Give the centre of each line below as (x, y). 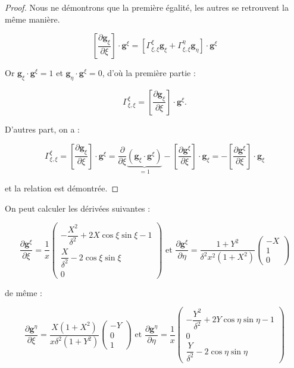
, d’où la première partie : (149, 73)
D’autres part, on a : (42, 129)
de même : (24, 292)
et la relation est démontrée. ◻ (62, 188)
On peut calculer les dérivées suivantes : (78, 208)
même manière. (32, 19)
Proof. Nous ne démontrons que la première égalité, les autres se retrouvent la (147, 7)
